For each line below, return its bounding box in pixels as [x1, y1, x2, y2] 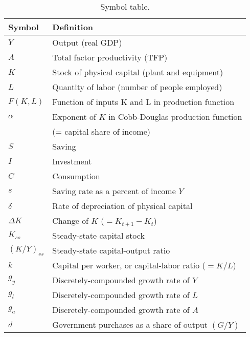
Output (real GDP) [52, 36, 122, 48]
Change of [52, 215, 88, 226]
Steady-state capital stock [52, 229, 145, 241]
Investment [52, 155, 92, 167]
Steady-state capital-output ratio [52, 244, 170, 256]
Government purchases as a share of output [52, 319, 208, 330]
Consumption [52, 170, 100, 182]
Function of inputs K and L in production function [52, 96, 235, 108]
